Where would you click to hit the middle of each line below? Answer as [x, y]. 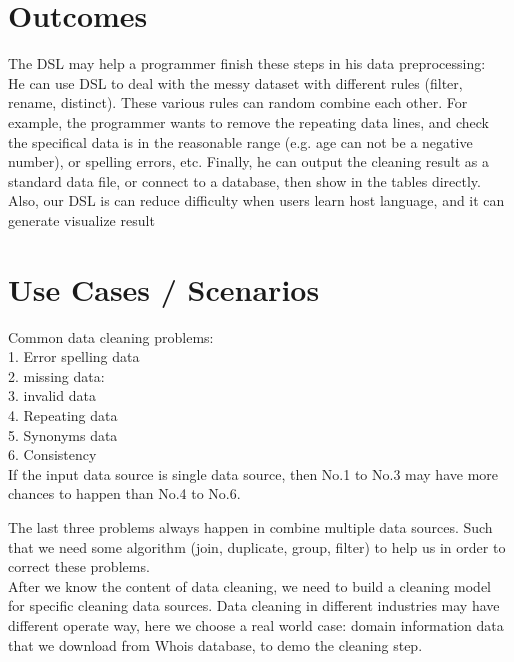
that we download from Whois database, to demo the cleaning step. [215, 644]
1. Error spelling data [74, 356]
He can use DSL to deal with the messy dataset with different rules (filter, [235, 82]
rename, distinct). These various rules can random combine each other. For [238, 102]
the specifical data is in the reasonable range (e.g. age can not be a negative [240, 141]
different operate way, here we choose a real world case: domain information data [256, 624]
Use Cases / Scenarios [164, 288]
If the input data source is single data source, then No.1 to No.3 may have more [253, 473]
